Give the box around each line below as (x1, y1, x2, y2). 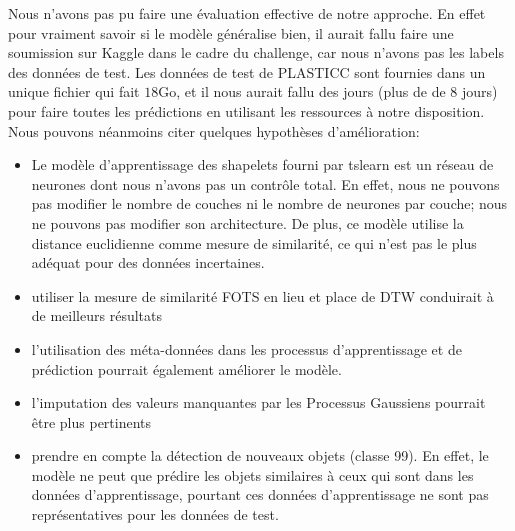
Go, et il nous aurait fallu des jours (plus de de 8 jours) (158, 81, 498, 102)
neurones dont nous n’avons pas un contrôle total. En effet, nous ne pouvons (31, 173, 500, 194)
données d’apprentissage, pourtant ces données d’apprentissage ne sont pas (31, 484, 489, 505)
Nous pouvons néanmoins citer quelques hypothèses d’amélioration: (8, 120, 420, 141)
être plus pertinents (31, 411, 152, 432)
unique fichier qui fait (8, 81, 140, 102)
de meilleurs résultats (31, 305, 162, 326)
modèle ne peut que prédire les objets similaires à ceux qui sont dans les (31, 464, 474, 485)
